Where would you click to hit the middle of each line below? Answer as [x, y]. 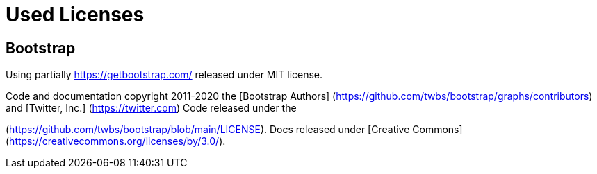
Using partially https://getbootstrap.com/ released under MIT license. [164, 75]
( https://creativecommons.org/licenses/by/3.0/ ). [116, 141]
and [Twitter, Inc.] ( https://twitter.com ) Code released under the [151, 108]
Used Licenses [75, 15]
